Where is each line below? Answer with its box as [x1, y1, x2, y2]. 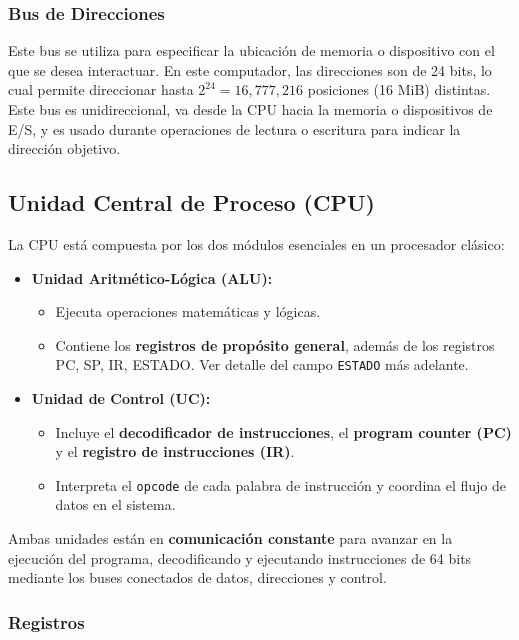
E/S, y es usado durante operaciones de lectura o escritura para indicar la [8, 118, 461, 139]
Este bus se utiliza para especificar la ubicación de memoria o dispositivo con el [8, 40, 495, 61]
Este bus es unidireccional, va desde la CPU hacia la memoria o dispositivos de [8, 99, 493, 119]
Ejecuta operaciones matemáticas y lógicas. [55, 301, 321, 322]
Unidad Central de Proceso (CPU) [8, 187, 375, 218]
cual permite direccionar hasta [8, 79, 194, 100]
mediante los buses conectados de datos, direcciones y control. [8, 567, 387, 588]
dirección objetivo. [8, 138, 121, 159]
